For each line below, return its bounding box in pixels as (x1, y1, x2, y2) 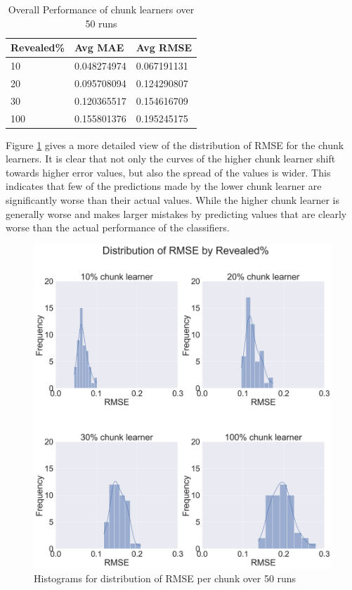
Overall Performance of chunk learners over (8, 2, 195, 16)
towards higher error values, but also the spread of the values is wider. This (6, 165, 331, 179)
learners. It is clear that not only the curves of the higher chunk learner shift (6, 151, 336, 166)
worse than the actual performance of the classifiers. (6, 220, 230, 235)
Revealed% (11, 40, 65, 55)
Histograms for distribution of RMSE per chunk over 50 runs (34, 571, 296, 586)
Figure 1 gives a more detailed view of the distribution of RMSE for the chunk (6, 137, 344, 152)
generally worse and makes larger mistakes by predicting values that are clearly (6, 206, 347, 221)
